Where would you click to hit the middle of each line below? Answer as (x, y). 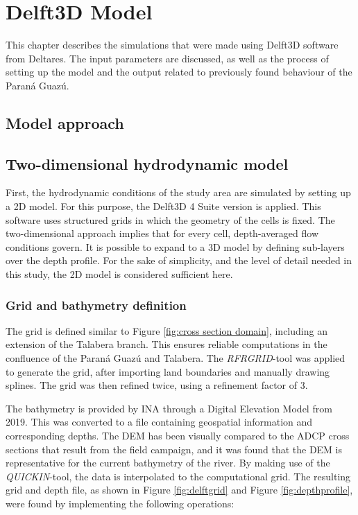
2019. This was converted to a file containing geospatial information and (159, 422)
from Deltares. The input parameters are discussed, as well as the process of (167, 58)
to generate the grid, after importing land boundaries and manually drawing (168, 371)
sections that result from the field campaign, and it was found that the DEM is (174, 449)
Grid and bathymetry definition (96, 305)
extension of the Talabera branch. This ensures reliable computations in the (167, 344)
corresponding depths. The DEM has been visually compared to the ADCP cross (178, 436)
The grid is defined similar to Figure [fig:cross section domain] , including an (167, 330)
